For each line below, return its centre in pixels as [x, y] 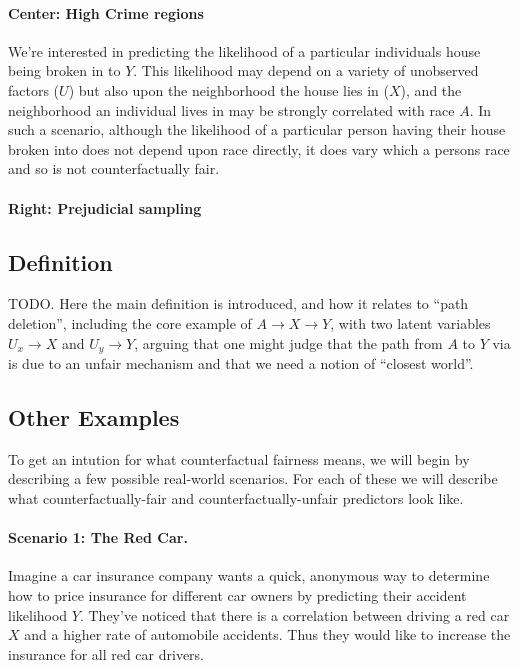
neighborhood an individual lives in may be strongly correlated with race [231, 109]
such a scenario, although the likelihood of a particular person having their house [257, 129]
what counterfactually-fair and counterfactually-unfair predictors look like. [236, 497]
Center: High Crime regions [106, 12]
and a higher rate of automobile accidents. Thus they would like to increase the [267, 634]
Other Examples [94, 416]
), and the [431, 89]
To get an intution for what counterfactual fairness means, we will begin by [239, 458]
